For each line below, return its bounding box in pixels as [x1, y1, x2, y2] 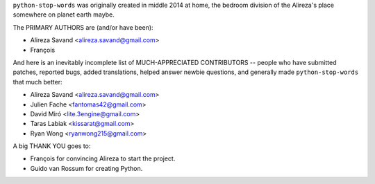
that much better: [12, 77, 62, 86]
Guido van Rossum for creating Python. [30, 164, 143, 172]
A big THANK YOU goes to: [12, 142, 91, 150]
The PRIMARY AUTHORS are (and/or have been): [12, 23, 153, 31]
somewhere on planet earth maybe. [12, 10, 115, 19]
